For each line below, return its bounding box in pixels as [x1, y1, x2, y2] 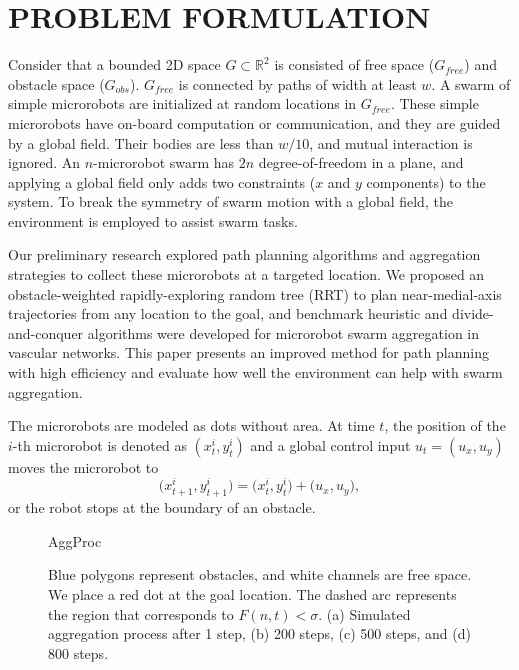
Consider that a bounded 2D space [8, 54, 221, 75]
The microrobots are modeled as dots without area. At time [8, 415, 375, 436]
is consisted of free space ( [274, 54, 435, 75]
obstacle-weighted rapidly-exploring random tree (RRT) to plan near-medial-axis [8, 283, 502, 304]
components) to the [366, 171, 486, 192]
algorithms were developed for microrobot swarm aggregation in [87, 322, 480, 343]
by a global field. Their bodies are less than [8, 132, 274, 153]
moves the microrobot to [8, 456, 159, 477]
